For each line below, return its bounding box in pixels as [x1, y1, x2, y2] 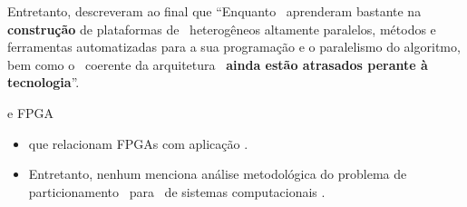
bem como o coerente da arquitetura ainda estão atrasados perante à [7, 54, 428, 74]
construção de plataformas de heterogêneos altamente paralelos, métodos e [7, 19, 436, 38]
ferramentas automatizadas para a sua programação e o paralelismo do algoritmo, [7, 37, 461, 56]
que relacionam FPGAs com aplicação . [28, 133, 248, 153]
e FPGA [7, 103, 54, 122]
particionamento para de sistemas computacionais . [28, 182, 326, 201]
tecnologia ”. [7, 73, 80, 92]
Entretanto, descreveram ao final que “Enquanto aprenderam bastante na [7, 2, 422, 20]
